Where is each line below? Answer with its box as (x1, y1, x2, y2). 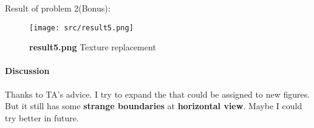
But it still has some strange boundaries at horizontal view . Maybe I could (5, 99, 302, 112)
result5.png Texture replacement (29, 41, 156, 53)
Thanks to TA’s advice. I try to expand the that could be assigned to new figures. (5, 87, 310, 100)
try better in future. (5, 111, 79, 124)
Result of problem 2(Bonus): (5, 2, 111, 14)
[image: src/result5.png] (29, 23, 134, 32)
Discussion (5, 64, 50, 77)
